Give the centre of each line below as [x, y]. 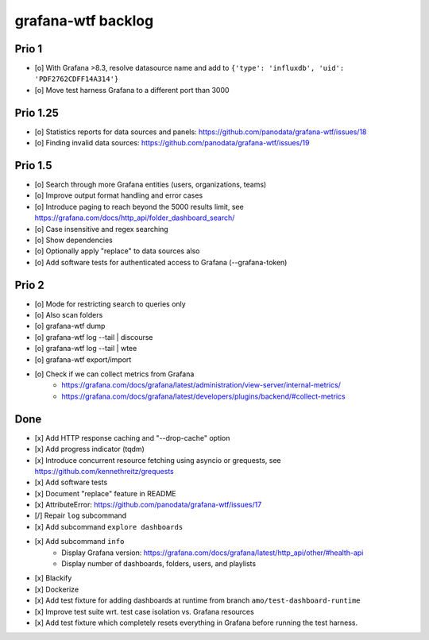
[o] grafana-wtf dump [70, 326]
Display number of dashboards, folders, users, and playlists [159, 564]
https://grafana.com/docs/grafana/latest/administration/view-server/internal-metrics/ [201, 385]
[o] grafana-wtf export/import [83, 359]
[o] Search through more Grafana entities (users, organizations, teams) [151, 185]
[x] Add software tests [71, 482]
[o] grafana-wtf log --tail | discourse [94, 337]
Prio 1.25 [37, 112]
